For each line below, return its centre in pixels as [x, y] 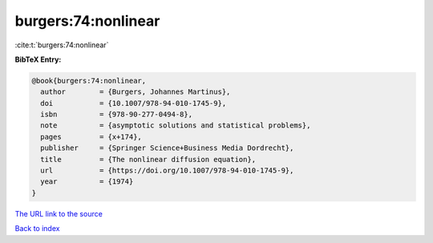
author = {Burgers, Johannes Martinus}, [136, 92]
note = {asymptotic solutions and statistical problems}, [176, 126]
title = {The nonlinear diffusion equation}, [148, 159]
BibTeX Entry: [38, 59]
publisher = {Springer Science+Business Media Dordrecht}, [167, 148]
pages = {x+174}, [91, 137]
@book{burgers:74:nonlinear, [89, 81]
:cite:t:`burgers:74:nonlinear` [62, 45]
